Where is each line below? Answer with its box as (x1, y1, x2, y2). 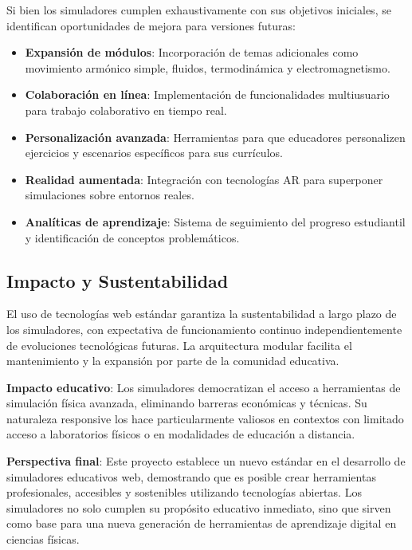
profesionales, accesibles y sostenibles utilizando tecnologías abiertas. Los (6, 484, 362, 501)
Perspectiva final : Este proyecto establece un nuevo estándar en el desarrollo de (6, 453, 406, 469)
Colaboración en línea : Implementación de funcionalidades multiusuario (25, 86, 390, 103)
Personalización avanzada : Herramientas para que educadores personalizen (25, 128, 406, 145)
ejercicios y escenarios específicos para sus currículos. (25, 144, 283, 161)
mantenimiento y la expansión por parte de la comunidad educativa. (6, 352, 339, 369)
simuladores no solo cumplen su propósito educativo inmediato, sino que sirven (6, 499, 391, 516)
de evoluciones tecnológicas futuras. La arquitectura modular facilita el (6, 336, 352, 353)
